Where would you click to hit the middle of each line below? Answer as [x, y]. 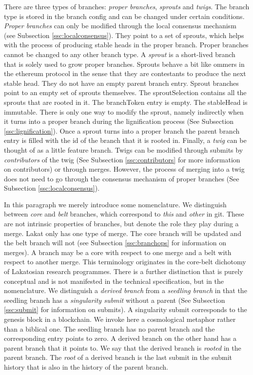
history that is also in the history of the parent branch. [86, 366]
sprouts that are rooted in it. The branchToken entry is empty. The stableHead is [126, 102]
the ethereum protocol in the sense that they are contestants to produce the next [125, 73]
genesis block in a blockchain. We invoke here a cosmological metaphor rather [120, 319]
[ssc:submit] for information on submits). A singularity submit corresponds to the [126, 309]
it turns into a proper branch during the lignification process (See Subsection [119, 121]
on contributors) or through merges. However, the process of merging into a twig [124, 169]
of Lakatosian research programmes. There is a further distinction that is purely [124, 271]
